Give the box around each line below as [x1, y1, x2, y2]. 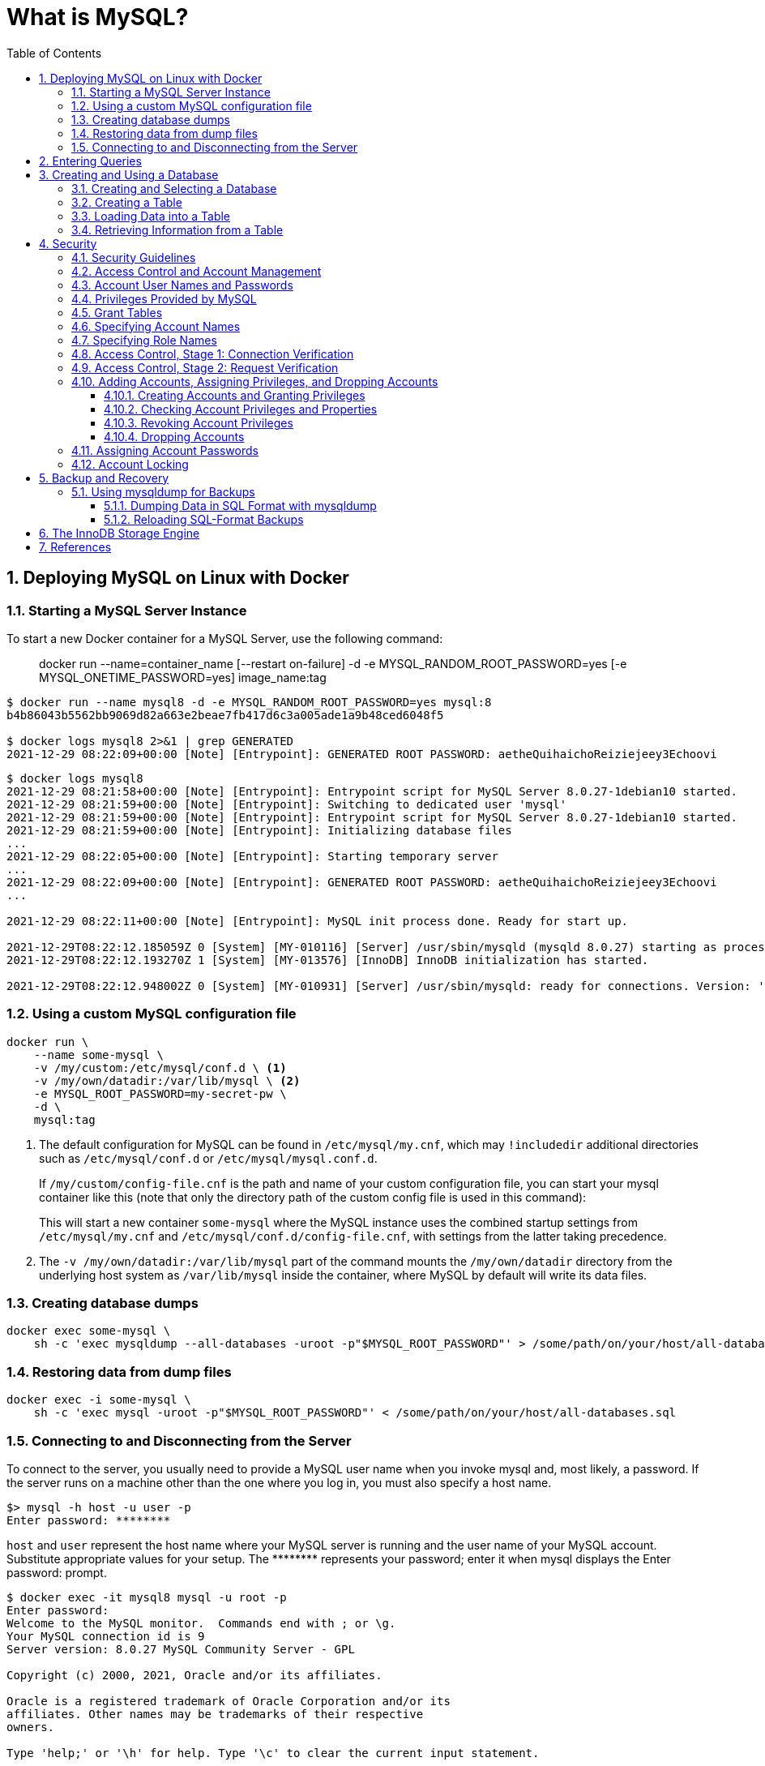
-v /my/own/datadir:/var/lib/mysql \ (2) [33, 1074, 301, 1087]
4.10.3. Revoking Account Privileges [104, 415, 293, 430]
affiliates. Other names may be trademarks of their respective [6, 1707, 424, 1721]
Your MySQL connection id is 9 [6, 1629, 205, 1643]
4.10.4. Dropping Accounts [104, 429, 245, 444]
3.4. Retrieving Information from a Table [71, 222, 284, 237]
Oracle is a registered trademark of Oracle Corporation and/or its [6, 1694, 451, 1708]
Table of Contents [6, 45, 102, 60]
